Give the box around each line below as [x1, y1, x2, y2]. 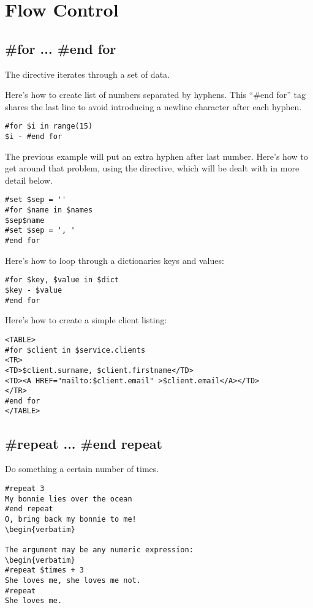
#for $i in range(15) [5, 122, 93, 131]
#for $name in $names [5, 206, 93, 215]
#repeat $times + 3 [5, 566, 84, 575]
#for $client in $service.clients [5, 345, 146, 355]
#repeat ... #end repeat [5, 433, 162, 452]
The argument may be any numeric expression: [5, 545, 194, 554]
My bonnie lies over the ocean [5, 494, 132, 503]
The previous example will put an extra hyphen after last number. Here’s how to [5, 149, 308, 162]
